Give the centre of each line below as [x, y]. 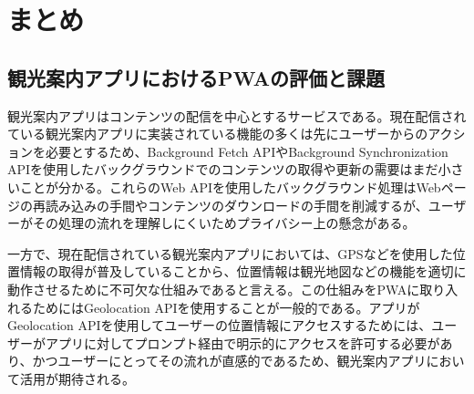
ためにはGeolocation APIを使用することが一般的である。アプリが [226, 307]
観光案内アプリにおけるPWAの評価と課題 [196, 77]
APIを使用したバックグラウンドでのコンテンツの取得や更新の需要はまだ [223, 169]
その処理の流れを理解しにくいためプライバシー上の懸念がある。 [224, 223]
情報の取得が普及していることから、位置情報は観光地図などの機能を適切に [243, 271]
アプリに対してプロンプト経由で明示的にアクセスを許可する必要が [242, 342]
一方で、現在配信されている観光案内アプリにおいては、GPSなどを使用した [230, 253]
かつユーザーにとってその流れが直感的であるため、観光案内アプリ [229, 361]
